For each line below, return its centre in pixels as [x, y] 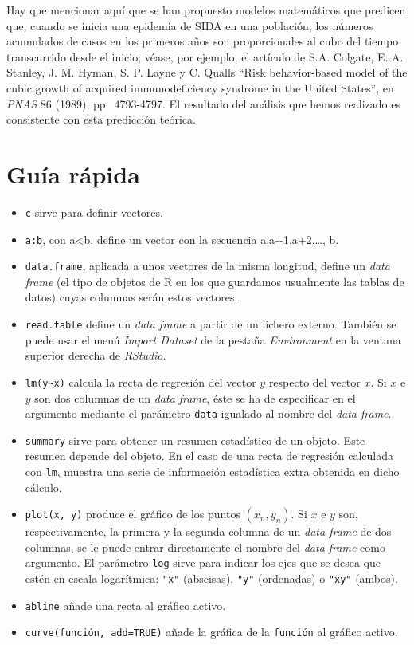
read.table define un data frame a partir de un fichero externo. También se [211, 324]
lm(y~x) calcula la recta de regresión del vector [141, 381]
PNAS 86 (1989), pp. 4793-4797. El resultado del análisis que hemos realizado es [203, 103]
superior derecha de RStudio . [96, 355]
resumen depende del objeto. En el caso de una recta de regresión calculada [209, 456]
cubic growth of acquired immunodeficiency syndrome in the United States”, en [200, 87]
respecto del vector [314, 381]
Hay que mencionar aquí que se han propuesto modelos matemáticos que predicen [206, 10]
